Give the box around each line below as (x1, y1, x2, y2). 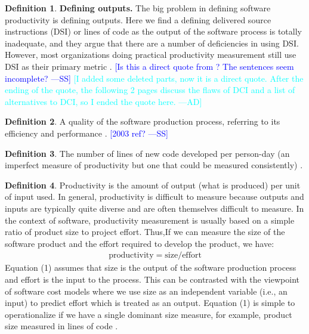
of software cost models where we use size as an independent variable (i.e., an (5, 284, 288, 297)
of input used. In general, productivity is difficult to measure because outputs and (5, 190, 304, 203)
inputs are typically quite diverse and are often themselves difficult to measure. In (5, 202, 304, 214)
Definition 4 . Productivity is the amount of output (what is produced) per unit (5, 178, 301, 191)
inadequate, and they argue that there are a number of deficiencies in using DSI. (5, 36, 299, 49)
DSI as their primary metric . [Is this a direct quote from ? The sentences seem (5, 60, 294, 72)
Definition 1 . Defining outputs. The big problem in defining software (5, 2, 271, 14)
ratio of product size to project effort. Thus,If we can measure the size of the (5, 225, 285, 238)
